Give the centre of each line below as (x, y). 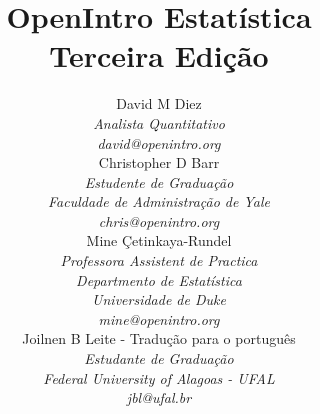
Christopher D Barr (159, 162)
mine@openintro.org (159, 318)
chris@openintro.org (159, 220)
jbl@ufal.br (159, 397)
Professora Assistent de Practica (159, 260)
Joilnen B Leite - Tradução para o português (159, 338)
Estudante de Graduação (159, 358)
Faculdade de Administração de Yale (159, 201)
